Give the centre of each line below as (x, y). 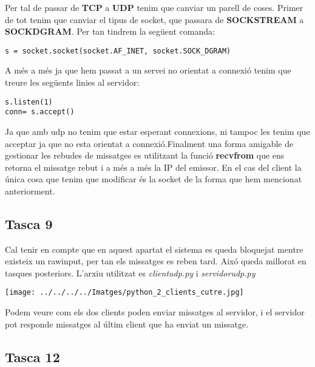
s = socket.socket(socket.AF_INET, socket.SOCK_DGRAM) (118, 51)
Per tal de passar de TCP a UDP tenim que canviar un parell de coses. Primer (154, 7)
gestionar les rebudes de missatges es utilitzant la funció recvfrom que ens (145, 155)
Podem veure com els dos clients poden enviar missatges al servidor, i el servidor (155, 312)
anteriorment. (30, 190)
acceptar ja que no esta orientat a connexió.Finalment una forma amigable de (149, 143)
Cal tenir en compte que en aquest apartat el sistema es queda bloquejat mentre (154, 249)
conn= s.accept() (40, 112)
